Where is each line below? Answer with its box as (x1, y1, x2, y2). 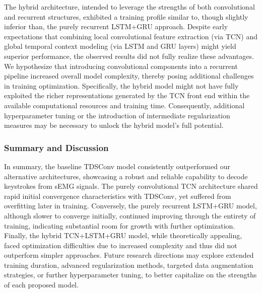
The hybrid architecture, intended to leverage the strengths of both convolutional (4, 2, 255, 12)
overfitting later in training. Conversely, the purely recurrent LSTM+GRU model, (4, 200, 257, 211)
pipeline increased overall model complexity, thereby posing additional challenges (4, 70, 254, 81)
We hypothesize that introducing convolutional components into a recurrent (4, 60, 238, 71)
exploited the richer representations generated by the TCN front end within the (4, 90, 250, 101)
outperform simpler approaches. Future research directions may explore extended (4, 250, 254, 260)
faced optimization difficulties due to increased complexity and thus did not (4, 240, 237, 250)
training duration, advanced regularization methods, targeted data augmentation (4, 259, 253, 270)
